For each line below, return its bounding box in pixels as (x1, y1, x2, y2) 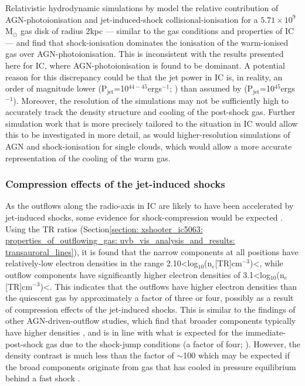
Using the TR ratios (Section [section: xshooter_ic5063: (5, 222, 203, 235)
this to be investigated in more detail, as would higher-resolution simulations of (5, 128, 290, 141)
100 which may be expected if (183, 349, 290, 361)
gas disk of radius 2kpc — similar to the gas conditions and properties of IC (20, 25, 294, 37)
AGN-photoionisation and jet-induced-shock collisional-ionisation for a (5, 13, 258, 25)
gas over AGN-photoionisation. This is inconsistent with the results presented (5, 48, 284, 60)
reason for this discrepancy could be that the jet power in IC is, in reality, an (5, 70, 283, 83)
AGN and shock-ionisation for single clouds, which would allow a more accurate (5, 140, 292, 152)
